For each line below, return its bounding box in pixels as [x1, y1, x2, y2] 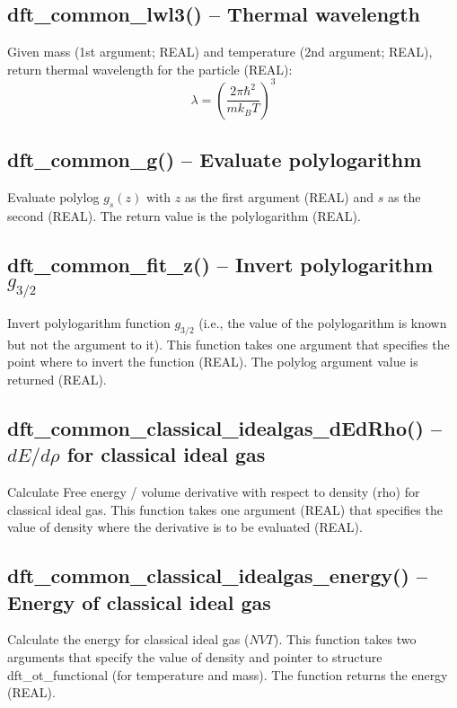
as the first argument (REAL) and [184, 188, 374, 207]
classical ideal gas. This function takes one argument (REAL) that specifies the [7, 500, 443, 518]
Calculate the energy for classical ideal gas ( [7, 630, 250, 649]
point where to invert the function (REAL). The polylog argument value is [7, 352, 418, 371]
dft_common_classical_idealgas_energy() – [7, 562, 428, 589]
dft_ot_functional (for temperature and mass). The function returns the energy [7, 665, 448, 684]
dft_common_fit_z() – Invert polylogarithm [7, 250, 434, 278]
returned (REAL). [7, 369, 107, 388]
